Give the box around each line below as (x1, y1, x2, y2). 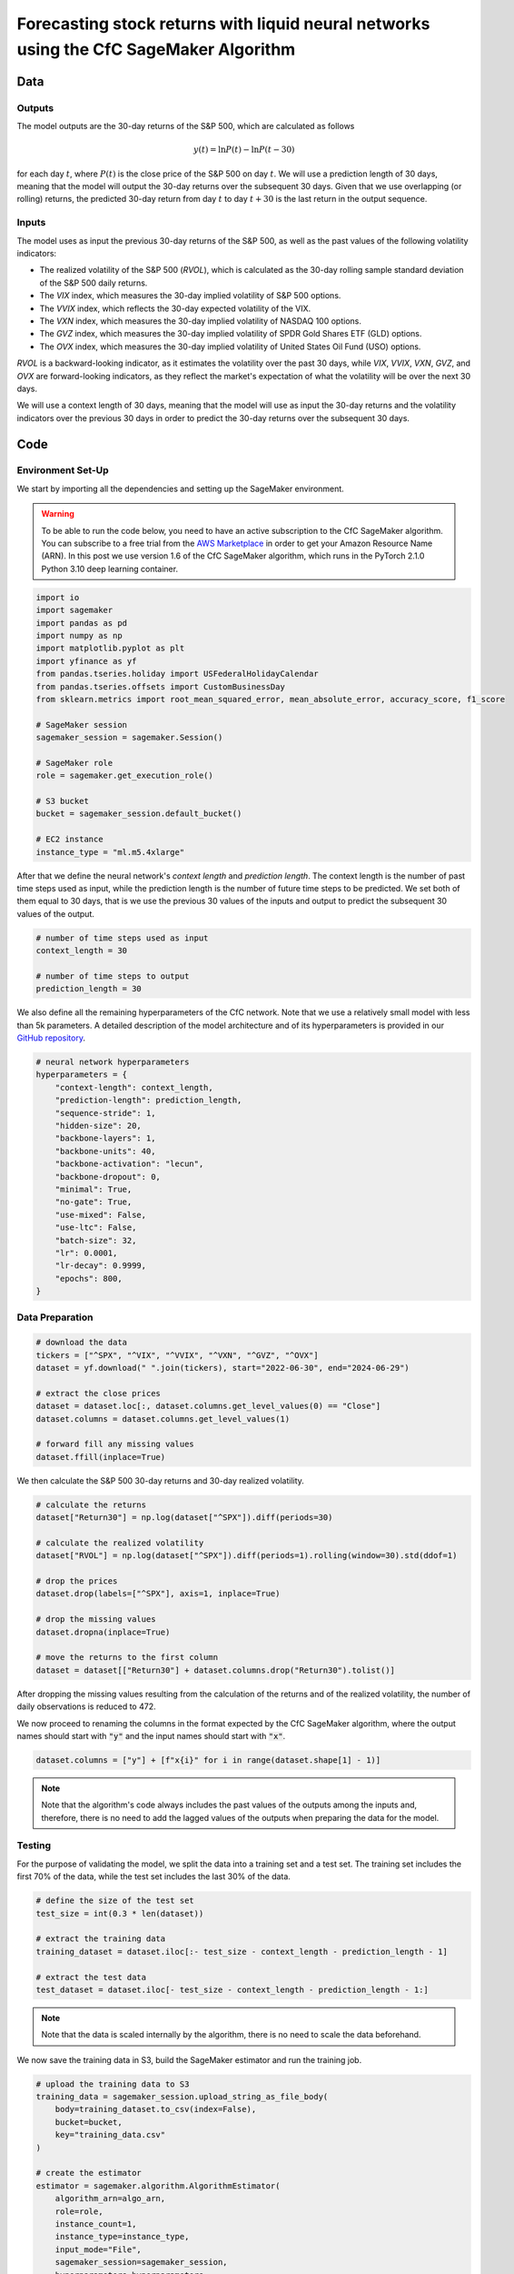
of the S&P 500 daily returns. (39, 277, 148, 288)
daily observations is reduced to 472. (16, 1701, 156, 1712)
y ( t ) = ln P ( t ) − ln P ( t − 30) (193, 145, 295, 155)
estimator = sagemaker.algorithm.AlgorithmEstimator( (35, 2180, 281, 2191)
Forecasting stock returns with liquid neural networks (16, 14, 430, 34)
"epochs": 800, (54, 1273, 123, 1283)
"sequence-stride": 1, (54, 1108, 156, 1118)
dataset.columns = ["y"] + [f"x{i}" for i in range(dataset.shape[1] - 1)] (35, 1755, 381, 1765)
